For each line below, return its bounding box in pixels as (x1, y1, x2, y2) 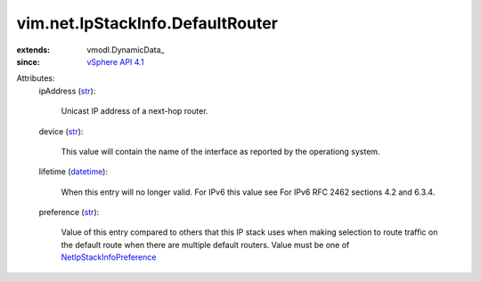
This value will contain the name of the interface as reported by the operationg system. (61, 146, 380, 157)
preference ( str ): (38, 207, 100, 218)
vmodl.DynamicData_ (86, 44, 165, 55)
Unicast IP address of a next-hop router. (61, 106, 208, 116)
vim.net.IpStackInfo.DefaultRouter (16, 13, 278, 33)
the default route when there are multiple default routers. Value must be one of (61, 239, 350, 250)
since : (16, 56, 40, 67)
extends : (16, 44, 51, 55)
